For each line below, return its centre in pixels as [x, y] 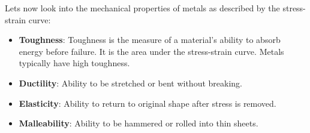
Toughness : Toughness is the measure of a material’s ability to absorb [150, 40]
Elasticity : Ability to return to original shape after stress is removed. [148, 103]
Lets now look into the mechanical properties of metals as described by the [142, 8]
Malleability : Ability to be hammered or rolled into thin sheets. [139, 123]
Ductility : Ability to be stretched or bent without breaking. [130, 83]
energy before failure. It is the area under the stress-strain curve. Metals [151, 51]
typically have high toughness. [74, 63]
